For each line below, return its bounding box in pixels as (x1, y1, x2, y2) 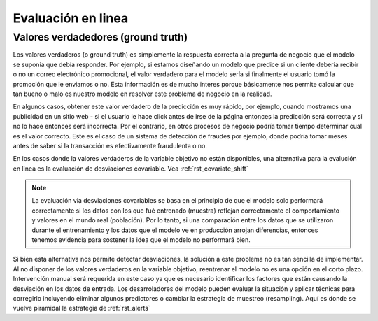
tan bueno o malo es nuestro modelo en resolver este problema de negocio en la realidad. (13, 90, 272, 98)
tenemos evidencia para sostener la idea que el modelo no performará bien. (31, 236, 251, 244)
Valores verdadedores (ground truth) (13, 31, 188, 43)
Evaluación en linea (13, 10, 129, 26)
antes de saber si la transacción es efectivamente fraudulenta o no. (13, 141, 208, 150)
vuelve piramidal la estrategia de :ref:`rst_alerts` (13, 304, 150, 313)
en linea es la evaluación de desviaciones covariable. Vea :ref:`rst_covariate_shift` (13, 164, 248, 173)
